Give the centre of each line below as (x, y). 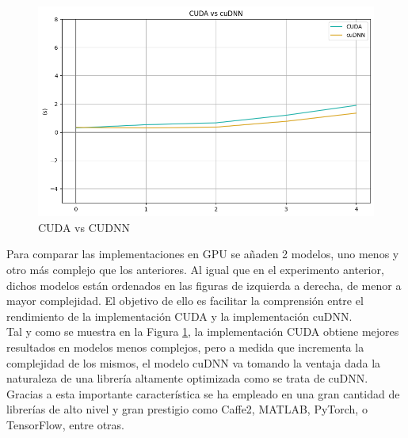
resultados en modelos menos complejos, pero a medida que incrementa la (185, 347)
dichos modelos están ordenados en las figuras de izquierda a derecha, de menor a (204, 285)
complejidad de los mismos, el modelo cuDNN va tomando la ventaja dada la (194, 362)
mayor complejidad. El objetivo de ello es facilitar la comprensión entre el (185, 301)
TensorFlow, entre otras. (66, 424)
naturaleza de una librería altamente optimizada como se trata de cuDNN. (187, 378)
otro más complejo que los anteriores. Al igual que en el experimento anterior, (195, 270)
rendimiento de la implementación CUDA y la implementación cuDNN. (179, 316)
